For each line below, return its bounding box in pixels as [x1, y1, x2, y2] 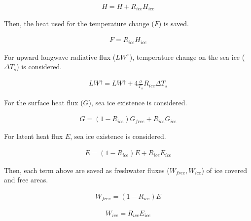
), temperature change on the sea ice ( [129, 51, 245, 62]
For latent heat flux [4, 131, 63, 141]
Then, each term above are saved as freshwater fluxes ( [4, 165, 170, 175]
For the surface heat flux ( [4, 97, 83, 107]
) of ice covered [201, 165, 248, 175]
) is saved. [158, 18, 189, 29]
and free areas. [4, 175, 48, 185]
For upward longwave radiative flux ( [4, 51, 116, 62]
